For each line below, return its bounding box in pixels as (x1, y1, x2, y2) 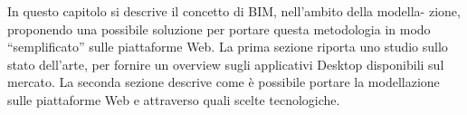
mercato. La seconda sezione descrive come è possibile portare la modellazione (7, 72, 440, 91)
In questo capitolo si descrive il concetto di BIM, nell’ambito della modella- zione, (7, 2, 461, 20)
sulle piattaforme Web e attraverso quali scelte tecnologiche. (7, 90, 340, 109)
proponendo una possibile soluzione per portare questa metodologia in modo (7, 19, 431, 38)
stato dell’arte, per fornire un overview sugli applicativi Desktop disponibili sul (7, 54, 444, 73)
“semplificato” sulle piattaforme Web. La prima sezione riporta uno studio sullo (7, 37, 448, 56)
